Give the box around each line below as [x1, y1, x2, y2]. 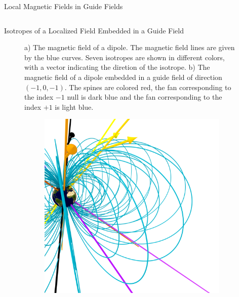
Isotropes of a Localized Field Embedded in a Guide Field [4, 25, 184, 35]
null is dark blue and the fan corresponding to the [67, 92, 222, 102]
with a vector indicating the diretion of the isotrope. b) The [24, 62, 210, 72]
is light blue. [55, 101, 94, 112]
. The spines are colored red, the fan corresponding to [64, 81, 231, 92]
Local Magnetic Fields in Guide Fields [4, 1, 123, 11]
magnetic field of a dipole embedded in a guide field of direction [24, 71, 222, 82]
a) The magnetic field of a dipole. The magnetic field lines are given [24, 42, 235, 53]
